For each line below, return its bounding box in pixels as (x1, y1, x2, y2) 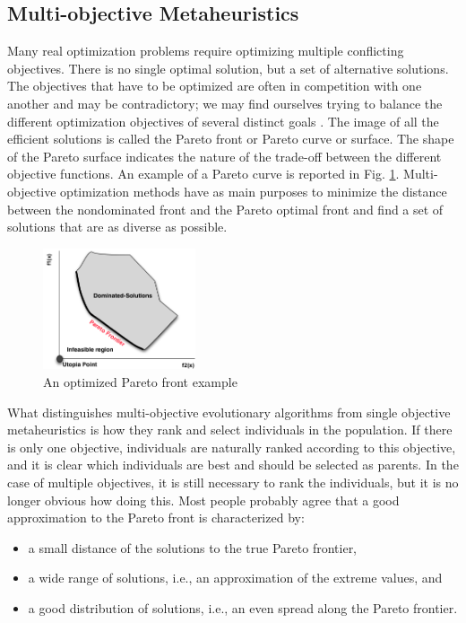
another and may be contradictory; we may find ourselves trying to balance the (7, 93, 443, 112)
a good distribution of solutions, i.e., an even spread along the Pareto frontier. (28, 599, 458, 617)
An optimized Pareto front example (43, 373, 237, 391)
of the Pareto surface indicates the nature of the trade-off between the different (7, 146, 442, 165)
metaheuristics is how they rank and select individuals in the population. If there (7, 420, 453, 439)
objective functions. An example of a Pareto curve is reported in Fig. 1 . (7, 164, 400, 183)
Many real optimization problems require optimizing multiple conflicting (7, 41, 404, 60)
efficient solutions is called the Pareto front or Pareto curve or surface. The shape (7, 129, 454, 148)
